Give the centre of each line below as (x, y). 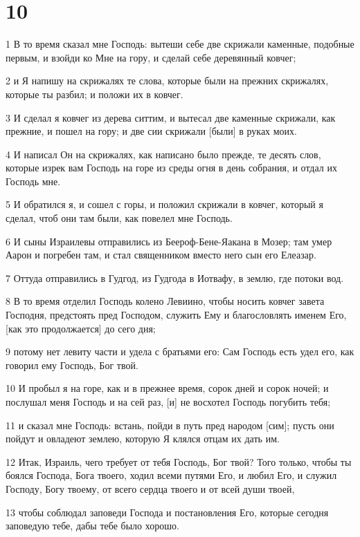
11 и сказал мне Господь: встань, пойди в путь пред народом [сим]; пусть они (170, 425)
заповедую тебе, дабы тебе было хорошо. (92, 526)
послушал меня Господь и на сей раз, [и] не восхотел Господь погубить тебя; (168, 402)
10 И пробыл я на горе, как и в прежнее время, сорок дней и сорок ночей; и (167, 388)
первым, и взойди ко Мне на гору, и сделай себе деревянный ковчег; (151, 57)
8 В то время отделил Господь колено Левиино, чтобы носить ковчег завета (165, 301)
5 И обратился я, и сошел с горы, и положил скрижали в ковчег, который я (164, 204)
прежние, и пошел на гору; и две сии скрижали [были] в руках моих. (152, 131)
